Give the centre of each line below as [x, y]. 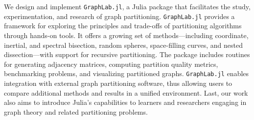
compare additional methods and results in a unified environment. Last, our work [126, 92]
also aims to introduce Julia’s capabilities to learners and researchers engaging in [125, 102]
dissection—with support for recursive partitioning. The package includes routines [127, 54]
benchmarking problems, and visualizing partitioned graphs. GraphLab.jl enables [127, 73]
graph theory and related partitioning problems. [76, 111]
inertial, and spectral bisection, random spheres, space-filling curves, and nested [124, 45]
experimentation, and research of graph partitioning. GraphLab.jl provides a [119, 16]
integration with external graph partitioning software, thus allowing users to [118, 83]
